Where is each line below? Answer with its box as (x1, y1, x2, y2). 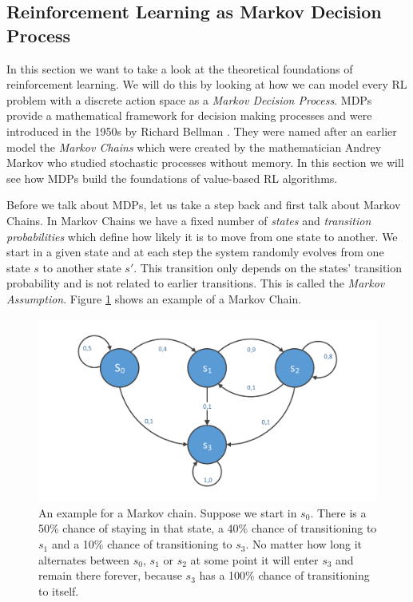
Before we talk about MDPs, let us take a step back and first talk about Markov (6, 196, 401, 213)
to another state (42, 259, 121, 275)
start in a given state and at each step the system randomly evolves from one (6, 244, 384, 260)
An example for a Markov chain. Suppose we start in (38, 504, 297, 521)
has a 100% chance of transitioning (199, 567, 370, 584)
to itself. (38, 582, 79, 599)
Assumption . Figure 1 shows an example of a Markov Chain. (6, 290, 302, 307)
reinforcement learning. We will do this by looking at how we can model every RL (6, 76, 407, 93)
